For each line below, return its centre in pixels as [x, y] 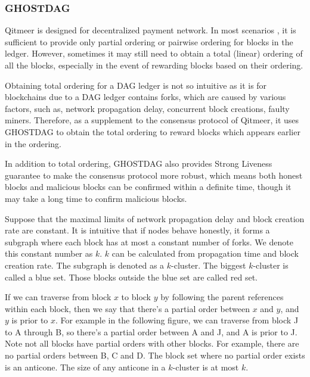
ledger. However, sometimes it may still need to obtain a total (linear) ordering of [154, 53]
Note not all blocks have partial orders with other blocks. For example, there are [152, 343]
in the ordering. [33, 143]
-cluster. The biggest [209, 265]
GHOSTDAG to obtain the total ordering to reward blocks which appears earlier [153, 131]
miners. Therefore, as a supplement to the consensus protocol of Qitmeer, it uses [152, 120]
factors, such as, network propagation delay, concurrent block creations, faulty [147, 108]
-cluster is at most [206, 367]
